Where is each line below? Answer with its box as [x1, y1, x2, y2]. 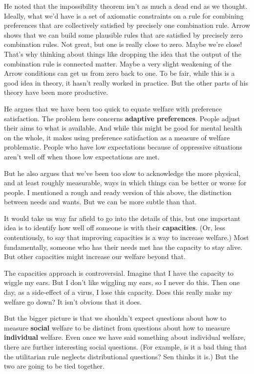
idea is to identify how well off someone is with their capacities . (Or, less [4, 222, 225, 233]
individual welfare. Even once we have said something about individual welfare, [4, 332, 246, 342]
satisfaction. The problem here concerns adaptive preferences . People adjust [4, 113, 240, 123]
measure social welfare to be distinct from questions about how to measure [4, 322, 230, 332]
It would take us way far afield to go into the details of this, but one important [4, 213, 241, 223]
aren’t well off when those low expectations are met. [4, 151, 160, 161]
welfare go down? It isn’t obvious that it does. [4, 296, 142, 307]
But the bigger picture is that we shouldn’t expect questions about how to [4, 313, 227, 323]
